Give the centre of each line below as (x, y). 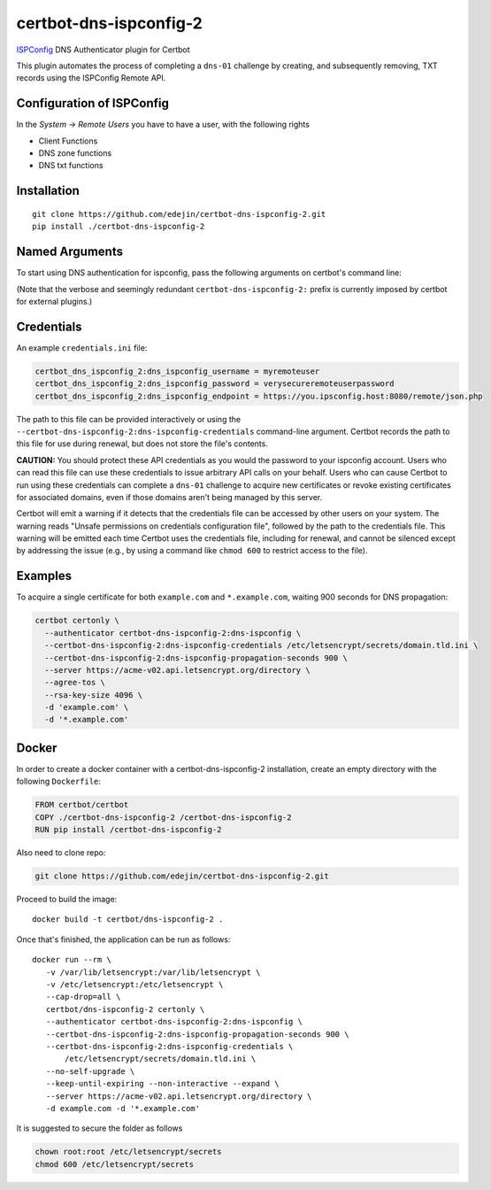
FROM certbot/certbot (82, 805)
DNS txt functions (71, 166)
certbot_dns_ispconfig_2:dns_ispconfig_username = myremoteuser (177, 371)
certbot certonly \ (77, 621)
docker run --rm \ (72, 960)
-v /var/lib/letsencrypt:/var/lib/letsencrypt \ (153, 972)
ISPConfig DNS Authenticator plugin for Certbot (103, 50)
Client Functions (68, 141)
